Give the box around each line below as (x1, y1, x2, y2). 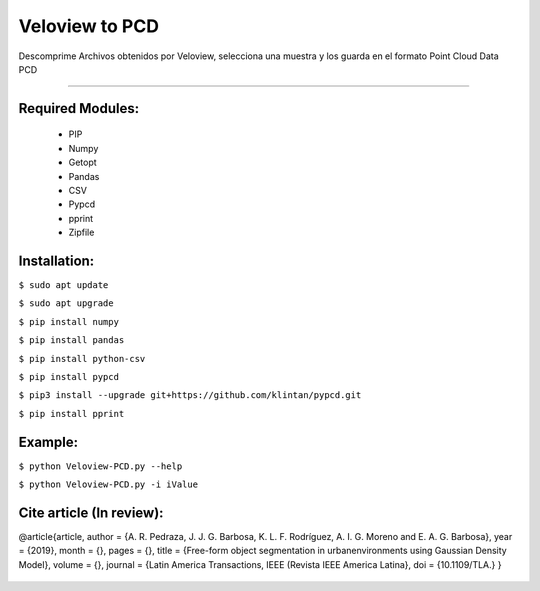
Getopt (68, 156, 97, 169)
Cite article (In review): (18, 504, 164, 521)
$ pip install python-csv (18, 353, 146, 364)
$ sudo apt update (18, 279, 109, 290)
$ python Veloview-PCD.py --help (18, 460, 183, 472)
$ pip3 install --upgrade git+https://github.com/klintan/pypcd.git (18, 390, 362, 401)
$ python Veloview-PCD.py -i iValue (18, 479, 199, 490)
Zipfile (68, 226, 95, 239)
